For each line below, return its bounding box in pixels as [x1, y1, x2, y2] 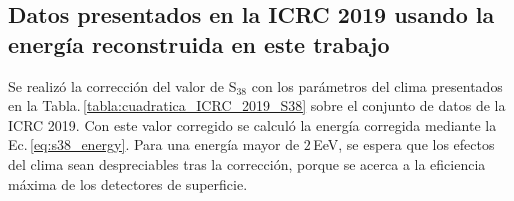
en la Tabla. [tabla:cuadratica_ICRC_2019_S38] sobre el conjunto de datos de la [8, 95, 506, 116]
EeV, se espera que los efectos [313, 134, 495, 155]
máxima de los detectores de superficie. [8, 173, 248, 194]
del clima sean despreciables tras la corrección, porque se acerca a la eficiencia [8, 153, 486, 174]
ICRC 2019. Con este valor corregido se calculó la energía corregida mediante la [8, 114, 497, 135]
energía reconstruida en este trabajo [8, 28, 390, 59]
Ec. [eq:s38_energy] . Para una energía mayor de [8, 134, 300, 155]
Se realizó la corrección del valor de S [8, 75, 237, 96]
